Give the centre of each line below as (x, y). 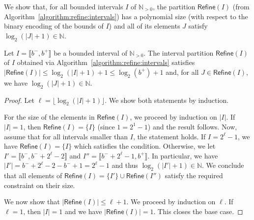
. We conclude (223, 165)
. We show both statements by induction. (167, 100)
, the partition (174, 6)
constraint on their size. (40, 185)
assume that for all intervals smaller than (66, 136)
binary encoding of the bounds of (54, 26)
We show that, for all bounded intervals (64, 6)
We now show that (32, 202)
